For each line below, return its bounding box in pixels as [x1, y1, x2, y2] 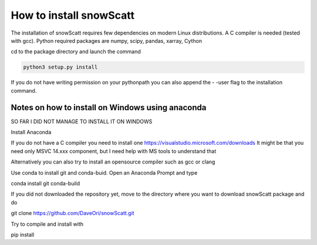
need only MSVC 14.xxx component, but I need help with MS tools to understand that [11, 147, 217, 155]
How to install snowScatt [11, 9, 135, 22]
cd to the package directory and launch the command [11, 48, 141, 55]
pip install [11, 231, 35, 238]
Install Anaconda [11, 128, 52, 135]
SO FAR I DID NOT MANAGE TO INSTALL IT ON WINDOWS [11, 118, 153, 125]
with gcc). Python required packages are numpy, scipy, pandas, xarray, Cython [11, 37, 203, 44]
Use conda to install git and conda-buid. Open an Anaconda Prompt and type [11, 169, 198, 176]
